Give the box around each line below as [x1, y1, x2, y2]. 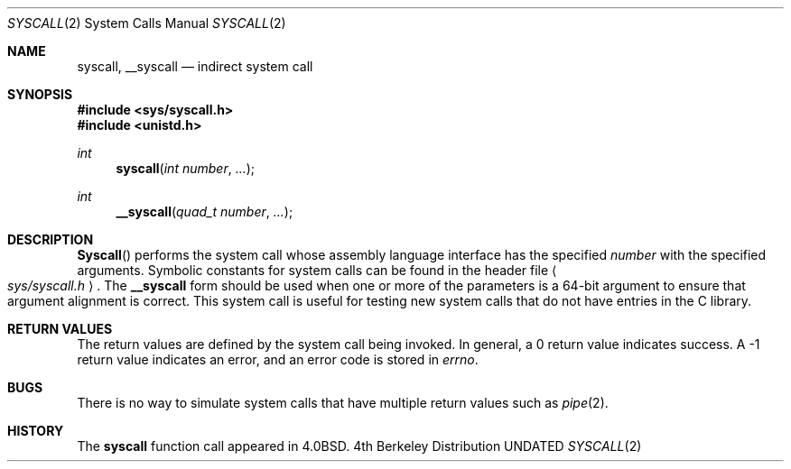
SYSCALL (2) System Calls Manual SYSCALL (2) [7, 15, 286, 31]
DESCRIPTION [7, 232, 94, 247]
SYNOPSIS [7, 87, 73, 102]
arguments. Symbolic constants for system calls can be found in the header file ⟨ [77, 262, 557, 278]
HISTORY [7, 423, 64, 438]
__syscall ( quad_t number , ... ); [116, 204, 293, 219]
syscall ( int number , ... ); [116, 161, 256, 176]
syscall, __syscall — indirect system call [77, 59, 313, 74]
